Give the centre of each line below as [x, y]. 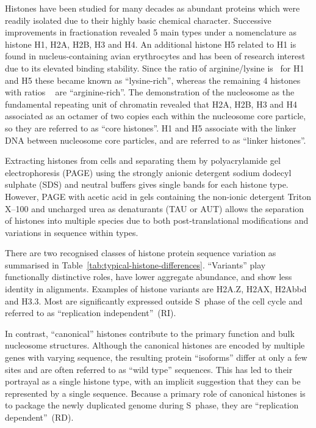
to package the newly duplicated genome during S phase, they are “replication [152, 405]
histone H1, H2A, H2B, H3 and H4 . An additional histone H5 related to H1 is [151, 44]
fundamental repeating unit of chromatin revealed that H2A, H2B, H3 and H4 [151, 104]
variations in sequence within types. [72, 232]
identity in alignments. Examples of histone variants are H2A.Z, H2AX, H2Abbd [156, 289]
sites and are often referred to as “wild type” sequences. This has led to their [149, 369]
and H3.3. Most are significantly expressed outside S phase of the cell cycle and [154, 301]
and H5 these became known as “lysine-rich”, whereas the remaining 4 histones [153, 80]
